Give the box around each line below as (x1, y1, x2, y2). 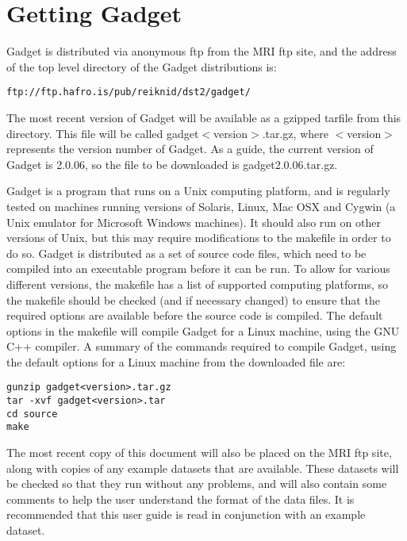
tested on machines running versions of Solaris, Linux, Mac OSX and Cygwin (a (6, 198, 396, 214)
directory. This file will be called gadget (6, 125, 199, 141)
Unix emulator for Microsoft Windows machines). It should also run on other (6, 213, 381, 230)
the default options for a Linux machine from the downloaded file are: (6, 353, 346, 370)
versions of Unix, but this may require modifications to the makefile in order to (6, 229, 391, 246)
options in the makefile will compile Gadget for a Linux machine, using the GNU (6, 322, 400, 339)
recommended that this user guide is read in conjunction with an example (6, 506, 366, 523)
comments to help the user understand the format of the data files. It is (6, 490, 355, 507)
